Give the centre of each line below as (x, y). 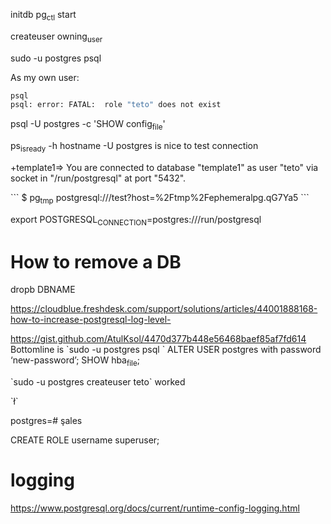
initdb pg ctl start (43, 16)
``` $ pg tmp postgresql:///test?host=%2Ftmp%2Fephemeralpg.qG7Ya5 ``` (160, 198)
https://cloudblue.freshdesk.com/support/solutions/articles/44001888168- (164, 309)
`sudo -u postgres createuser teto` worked (98, 382)
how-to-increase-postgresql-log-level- (91, 320)
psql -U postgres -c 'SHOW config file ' (88, 125)
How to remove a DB (96, 261)
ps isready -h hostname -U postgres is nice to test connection (134, 147)
